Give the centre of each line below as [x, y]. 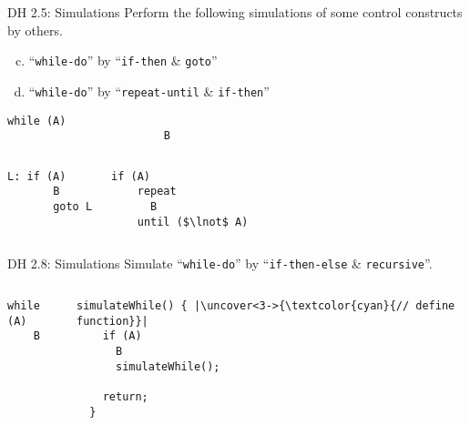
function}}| [112, 321]
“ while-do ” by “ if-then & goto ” [123, 61]
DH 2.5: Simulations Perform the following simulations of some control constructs [235, 12]
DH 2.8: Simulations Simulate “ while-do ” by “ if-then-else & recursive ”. [220, 263]
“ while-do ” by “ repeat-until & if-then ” [149, 91]
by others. [35, 30]
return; [125, 397]
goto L [73, 207]
